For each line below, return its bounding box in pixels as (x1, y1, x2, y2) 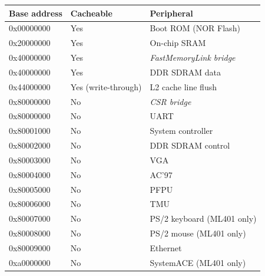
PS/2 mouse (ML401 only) (150, 227, 246, 239)
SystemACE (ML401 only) (150, 256, 246, 268)
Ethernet (150, 242, 182, 254)
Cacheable (70, 6, 112, 19)
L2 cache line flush (150, 80, 217, 93)
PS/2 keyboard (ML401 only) (150, 212, 257, 225)
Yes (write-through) (70, 80, 142, 93)
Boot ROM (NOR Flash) (150, 22, 240, 34)
